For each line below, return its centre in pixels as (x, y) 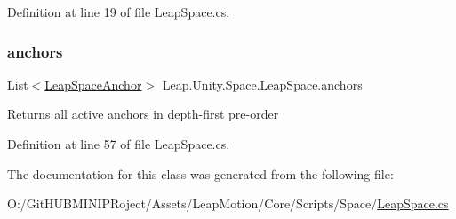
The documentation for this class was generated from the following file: (200, 173)
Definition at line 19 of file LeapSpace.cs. (119, 12)
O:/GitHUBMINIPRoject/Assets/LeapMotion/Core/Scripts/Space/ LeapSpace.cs (228, 203)
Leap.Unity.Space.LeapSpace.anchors (262, 84)
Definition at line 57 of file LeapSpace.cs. (119, 144)
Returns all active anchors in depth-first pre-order (143, 114)
